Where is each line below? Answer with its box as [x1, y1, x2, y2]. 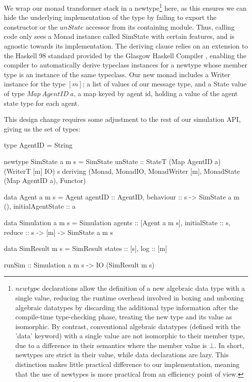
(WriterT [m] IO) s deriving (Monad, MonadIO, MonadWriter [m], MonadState [4, 166, 240, 176]
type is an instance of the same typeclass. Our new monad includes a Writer [4, 69, 230, 79]
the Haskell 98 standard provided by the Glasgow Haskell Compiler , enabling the [4, 50, 247, 60]
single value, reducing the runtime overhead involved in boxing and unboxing [15, 292, 244, 302]
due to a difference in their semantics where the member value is [15, 340, 207, 350]
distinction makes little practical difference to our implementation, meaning [15, 359, 240, 369]
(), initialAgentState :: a [4, 201, 76, 211]
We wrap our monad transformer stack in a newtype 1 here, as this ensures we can [4, 1, 247, 13]
